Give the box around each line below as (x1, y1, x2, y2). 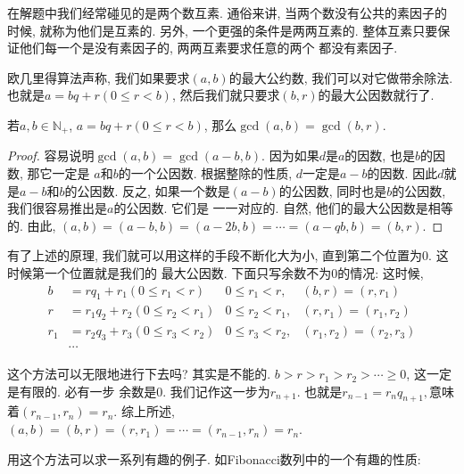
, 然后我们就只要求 (171, 86, 280, 104)
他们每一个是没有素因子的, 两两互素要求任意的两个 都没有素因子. (19, 38, 398, 57)
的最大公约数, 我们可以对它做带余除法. (228, 68, 453, 86)
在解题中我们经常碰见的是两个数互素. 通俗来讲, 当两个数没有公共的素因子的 (7, 4, 448, 21)
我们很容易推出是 (7, 199, 107, 217)
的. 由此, (7, 216, 56, 234)
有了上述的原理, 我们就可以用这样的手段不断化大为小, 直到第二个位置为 (7, 246, 423, 265)
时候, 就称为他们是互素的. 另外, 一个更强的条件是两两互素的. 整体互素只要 (7, 20, 438, 39)
